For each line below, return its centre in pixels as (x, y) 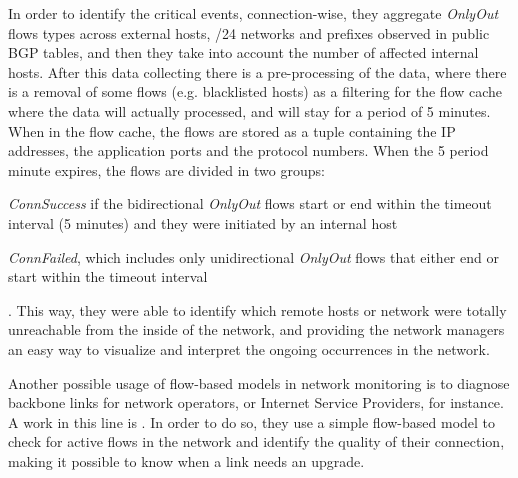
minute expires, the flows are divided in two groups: (166, 169)
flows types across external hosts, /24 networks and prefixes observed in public (249, 32)
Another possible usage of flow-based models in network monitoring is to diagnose (259, 382)
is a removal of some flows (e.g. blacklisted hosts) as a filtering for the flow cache (255, 91)
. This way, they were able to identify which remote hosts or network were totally (257, 309)
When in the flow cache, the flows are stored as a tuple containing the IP (232, 130)
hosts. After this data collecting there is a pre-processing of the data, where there (257, 71)
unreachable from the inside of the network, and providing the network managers (256, 329)
